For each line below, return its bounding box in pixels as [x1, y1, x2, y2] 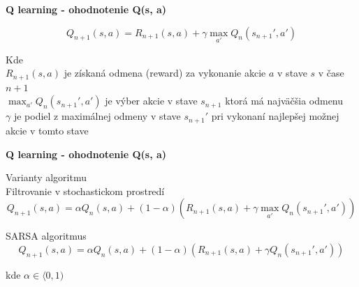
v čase [318, 65, 344, 80]
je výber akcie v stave [105, 93, 198, 108]
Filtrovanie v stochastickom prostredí [6, 183, 165, 198]
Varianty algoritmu [6, 170, 87, 185]
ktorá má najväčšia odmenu [225, 93, 344, 108]
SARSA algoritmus [6, 228, 87, 243]
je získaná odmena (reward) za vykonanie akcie [64, 65, 266, 80]
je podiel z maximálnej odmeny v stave [13, 109, 181, 123]
